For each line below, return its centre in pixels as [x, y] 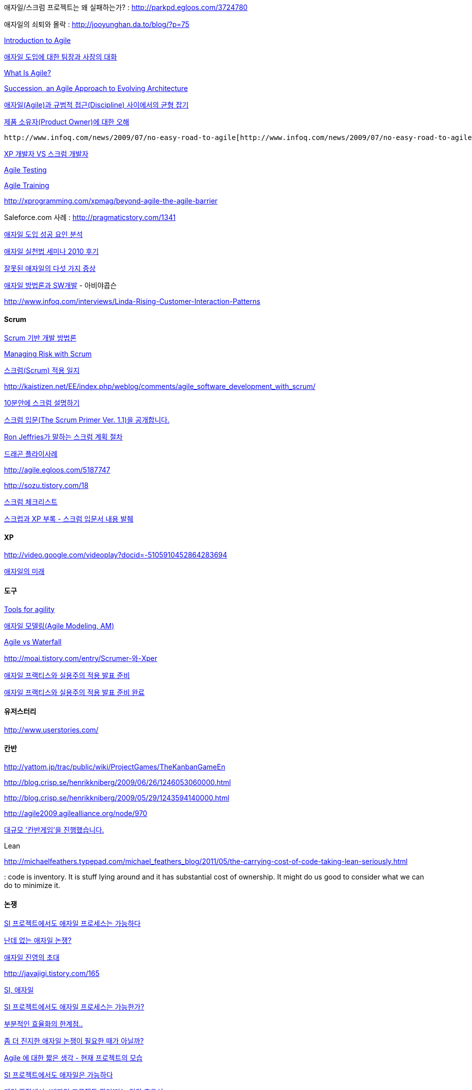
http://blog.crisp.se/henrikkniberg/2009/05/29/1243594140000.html [117, 798]
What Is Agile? [27, 73]
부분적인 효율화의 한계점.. [43, 1024]
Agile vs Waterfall [33, 641]
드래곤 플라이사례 [31, 454]
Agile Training [27, 185]
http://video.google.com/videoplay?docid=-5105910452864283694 [116, 555]
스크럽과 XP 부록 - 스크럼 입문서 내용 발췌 [69, 519]
